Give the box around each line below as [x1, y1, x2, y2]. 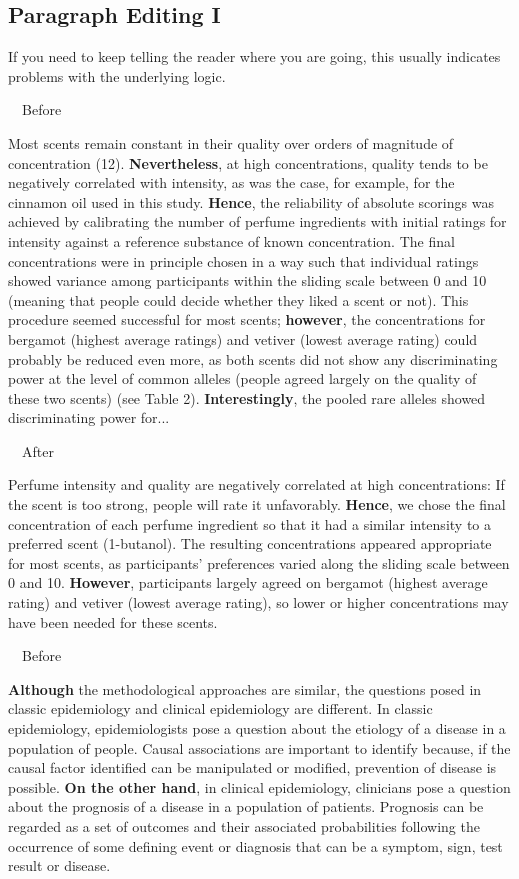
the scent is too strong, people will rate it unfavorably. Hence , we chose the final [8, 494, 506, 515]
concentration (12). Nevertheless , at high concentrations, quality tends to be [8, 152, 488, 173]
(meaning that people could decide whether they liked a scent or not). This [8, 289, 469, 310]
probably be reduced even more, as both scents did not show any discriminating [8, 348, 498, 369]
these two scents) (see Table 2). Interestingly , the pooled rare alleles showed [8, 387, 486, 408]
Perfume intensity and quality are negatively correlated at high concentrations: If [8, 474, 505, 495]
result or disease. [8, 855, 111, 876]
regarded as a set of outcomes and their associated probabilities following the [8, 815, 480, 836]
